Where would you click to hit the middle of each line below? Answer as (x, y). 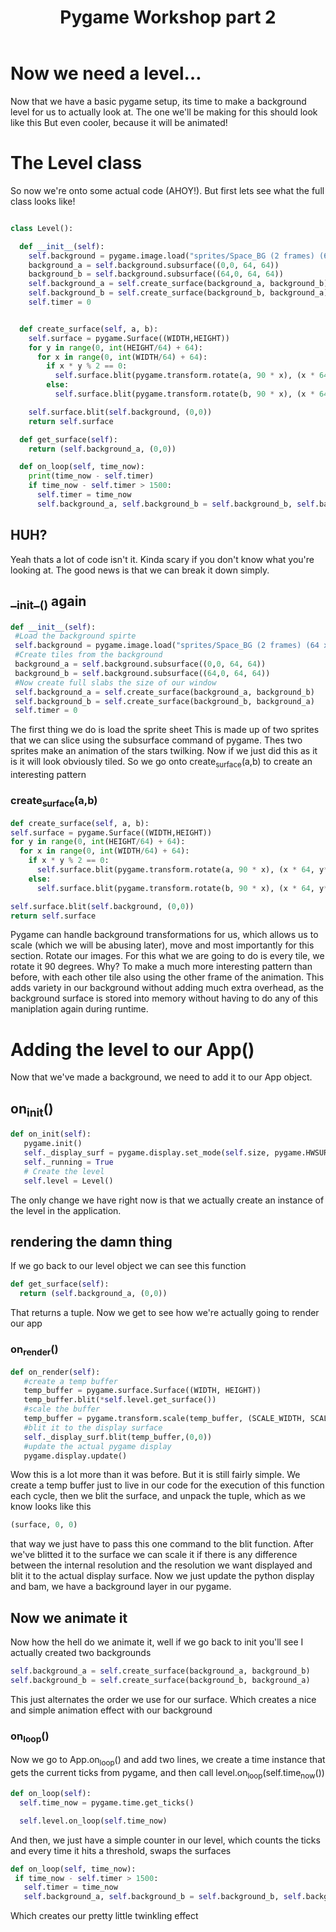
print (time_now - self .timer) (91, 476)
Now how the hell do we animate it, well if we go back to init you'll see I (157, 1642)
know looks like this (51, 1507)
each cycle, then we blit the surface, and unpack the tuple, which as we (158, 1496)
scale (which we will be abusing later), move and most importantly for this (162, 945)
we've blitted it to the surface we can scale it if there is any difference (154, 1555)
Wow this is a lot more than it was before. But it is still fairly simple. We (155, 1475)
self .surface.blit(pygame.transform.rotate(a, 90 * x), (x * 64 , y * (182, 870)
